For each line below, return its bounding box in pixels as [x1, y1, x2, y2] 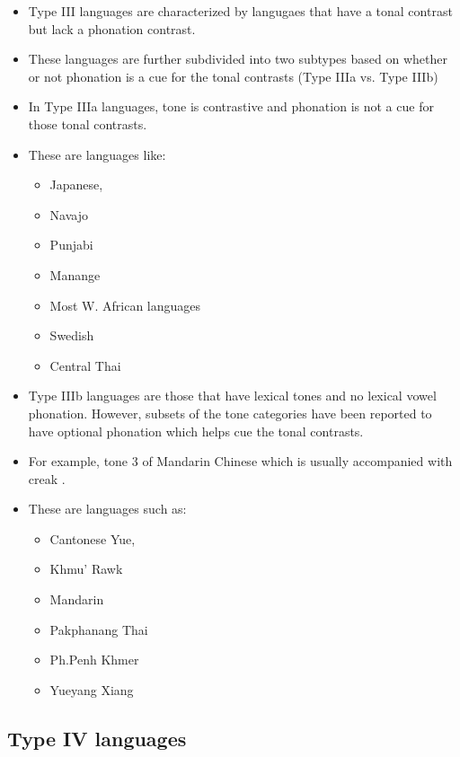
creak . [28, 469, 66, 488]
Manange [49, 265, 101, 284]
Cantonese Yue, [49, 529, 136, 548]
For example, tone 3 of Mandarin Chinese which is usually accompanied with [28, 452, 453, 471]
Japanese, [49, 175, 103, 194]
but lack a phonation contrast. [28, 19, 196, 38]
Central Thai [49, 356, 121, 374]
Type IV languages [7, 724, 187, 752]
